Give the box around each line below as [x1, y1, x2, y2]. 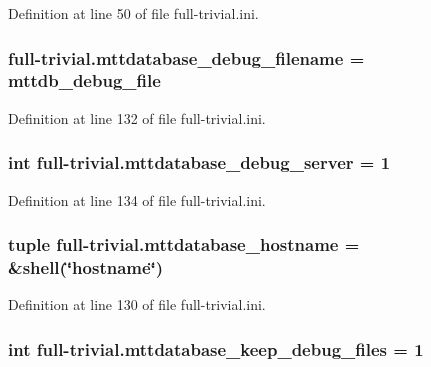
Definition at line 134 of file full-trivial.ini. [8, 189, 266, 210]
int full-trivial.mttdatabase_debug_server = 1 [8, 150, 391, 175]
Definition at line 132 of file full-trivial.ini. [8, 107, 266, 128]
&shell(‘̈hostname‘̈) [8, 254, 164, 279]
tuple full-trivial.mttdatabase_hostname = [8, 232, 360, 257]
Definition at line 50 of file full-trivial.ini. [8, 3, 259, 23]
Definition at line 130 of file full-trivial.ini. [8, 294, 266, 315]
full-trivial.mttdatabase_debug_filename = [8, 45, 365, 70]
